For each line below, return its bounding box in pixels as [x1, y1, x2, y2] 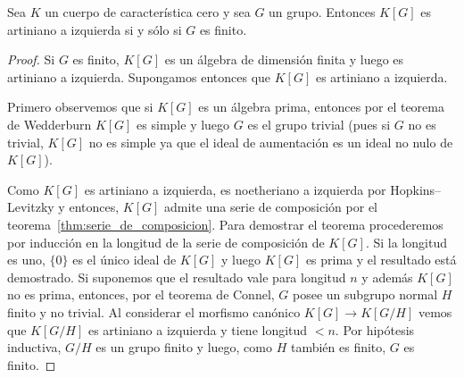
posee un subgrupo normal [293, 285, 438, 304]
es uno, [7, 250, 46, 269]
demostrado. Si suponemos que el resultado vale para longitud [7, 267, 346, 286]
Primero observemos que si [7, 97, 153, 116]
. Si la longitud [365, 232, 447, 251]
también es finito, [290, 338, 386, 357]
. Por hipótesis [335, 320, 415, 339]
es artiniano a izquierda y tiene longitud [87, 320, 308, 339]
